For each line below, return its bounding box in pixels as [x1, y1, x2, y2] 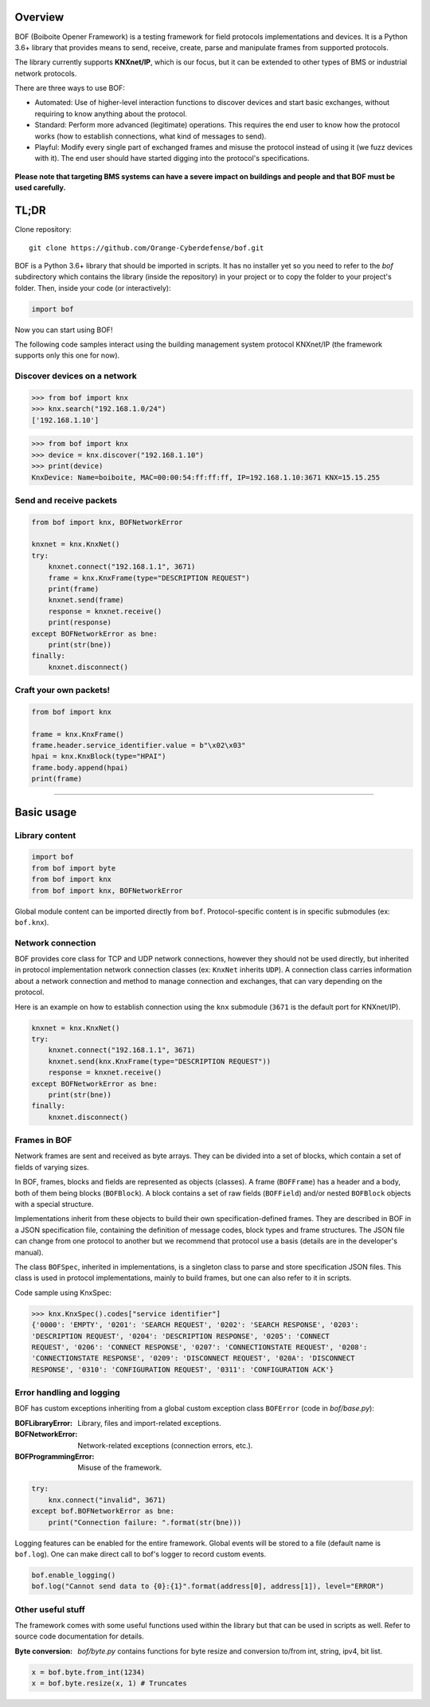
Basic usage [14, 805, 77, 819]
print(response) [48, 618, 111, 627]
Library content [14, 829, 76, 840]
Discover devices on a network [14, 370, 137, 382]
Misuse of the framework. [77, 1462, 162, 1473]
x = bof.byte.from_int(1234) [31, 1667, 146, 1677]
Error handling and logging [14, 1387, 120, 1398]
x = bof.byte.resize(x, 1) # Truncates [31, 1679, 187, 1688]
